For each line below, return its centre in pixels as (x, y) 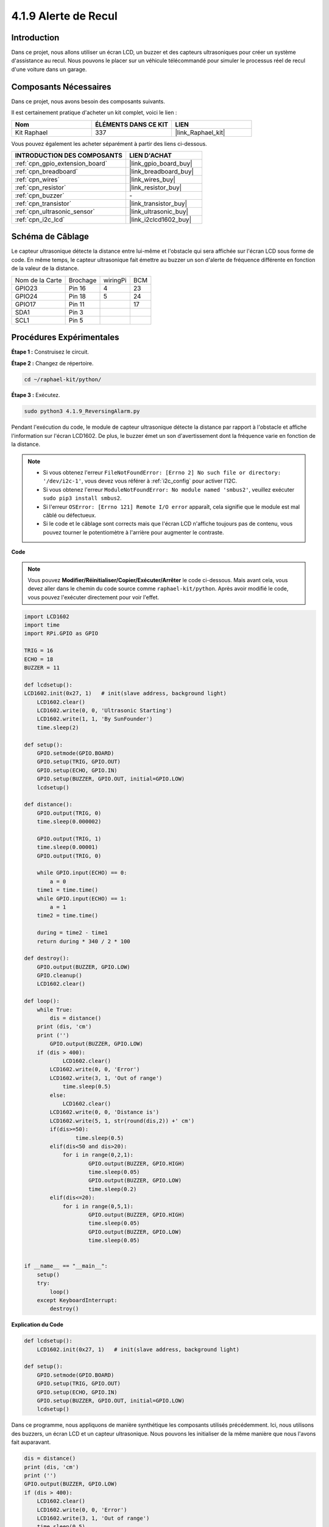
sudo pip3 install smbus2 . (82, 498)
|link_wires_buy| (152, 179)
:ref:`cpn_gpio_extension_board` (61, 163)
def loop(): (42, 1001)
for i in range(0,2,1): (98, 1155)
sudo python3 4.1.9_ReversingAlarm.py (82, 411)
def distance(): (48, 804)
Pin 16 (77, 288)
